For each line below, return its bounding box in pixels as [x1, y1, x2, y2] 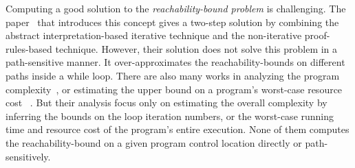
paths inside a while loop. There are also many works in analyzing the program [6, 68, 340, 82]
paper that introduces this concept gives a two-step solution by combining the [6, 14, 339, 29]
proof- [304, 28, 330, 43]
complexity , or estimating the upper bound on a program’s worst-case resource [6, 82, 343, 96]
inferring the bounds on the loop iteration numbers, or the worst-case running [6, 108, 334, 123]
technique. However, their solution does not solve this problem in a [55, 41, 338, 56]
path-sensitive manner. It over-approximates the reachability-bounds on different [6, 55, 345, 69]
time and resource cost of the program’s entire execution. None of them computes [6, 122, 349, 136]
